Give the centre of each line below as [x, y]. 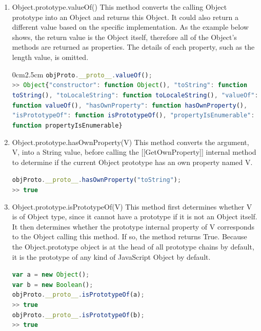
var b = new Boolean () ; [53, 285]
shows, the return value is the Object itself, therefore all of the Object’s [124, 37]
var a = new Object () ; [51, 275]
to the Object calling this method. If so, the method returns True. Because [129, 236]
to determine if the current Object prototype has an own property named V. [132, 162]
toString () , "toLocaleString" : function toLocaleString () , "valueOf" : [135, 95]
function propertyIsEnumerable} [67, 125]
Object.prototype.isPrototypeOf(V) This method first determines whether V [132, 206]
